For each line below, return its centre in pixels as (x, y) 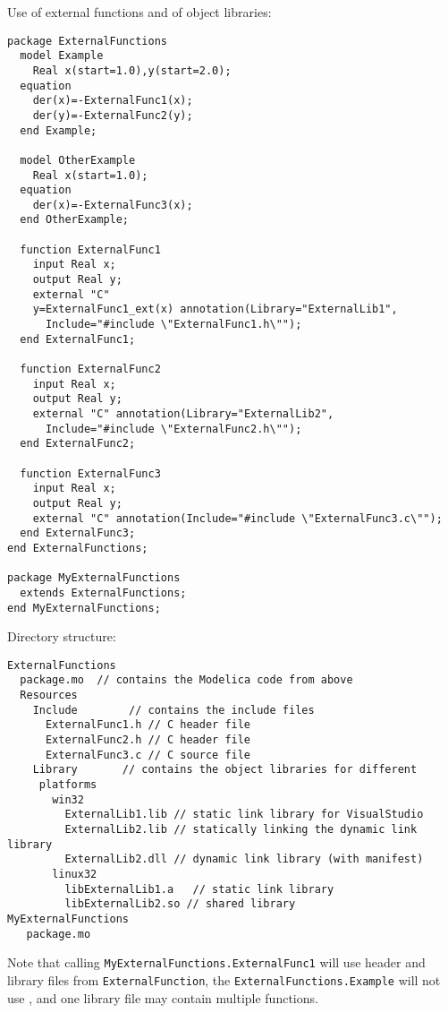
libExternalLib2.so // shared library (180, 904)
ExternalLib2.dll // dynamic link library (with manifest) (244, 859)
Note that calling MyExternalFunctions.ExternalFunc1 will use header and (216, 962)
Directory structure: (62, 636)
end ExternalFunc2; (78, 444)
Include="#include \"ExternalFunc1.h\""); (173, 325)
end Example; (59, 130)
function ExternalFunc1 (90, 249)
